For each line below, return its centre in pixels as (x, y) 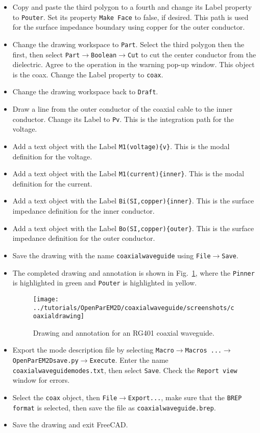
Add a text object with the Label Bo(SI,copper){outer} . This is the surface (133, 228)
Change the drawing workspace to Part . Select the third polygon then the (128, 44)
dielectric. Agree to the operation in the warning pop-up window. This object (134, 64)
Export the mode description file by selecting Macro (93, 350)
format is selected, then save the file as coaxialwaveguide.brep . (114, 407)
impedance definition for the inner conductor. (84, 211)
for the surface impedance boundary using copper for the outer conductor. (129, 27)
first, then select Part (46, 54)
